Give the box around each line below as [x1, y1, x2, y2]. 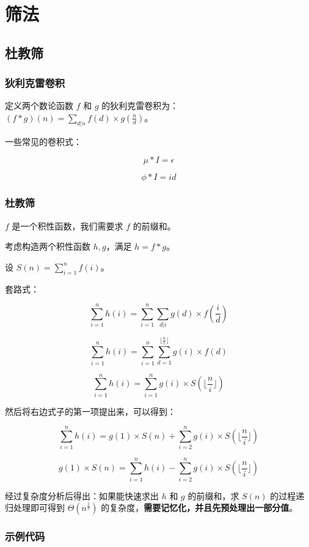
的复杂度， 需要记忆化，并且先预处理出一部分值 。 [101, 501, 298, 514]
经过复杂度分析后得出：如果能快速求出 [5, 489, 159, 502]
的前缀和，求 [187, 489, 239, 502]
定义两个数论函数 [5, 99, 73, 112]
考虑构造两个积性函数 [5, 240, 90, 253]
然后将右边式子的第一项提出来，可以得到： [5, 404, 176, 417]
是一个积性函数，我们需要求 [12, 219, 123, 232]
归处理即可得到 [5, 501, 65, 514]
